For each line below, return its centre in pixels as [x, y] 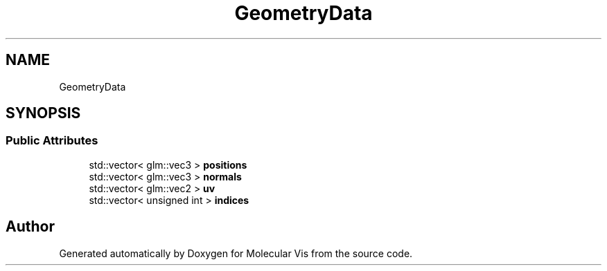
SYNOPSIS [43, 113]
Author [30, 227]
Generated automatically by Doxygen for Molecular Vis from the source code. [236, 253]
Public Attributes [52, 141]
